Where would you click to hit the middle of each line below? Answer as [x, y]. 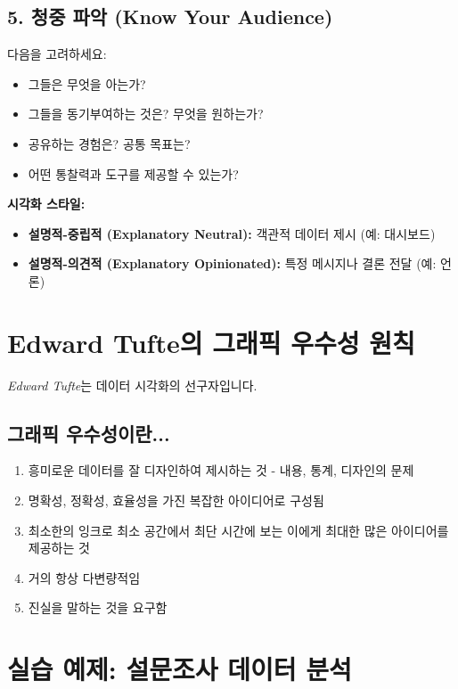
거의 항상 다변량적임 [84, 577]
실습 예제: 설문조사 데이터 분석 [180, 669]
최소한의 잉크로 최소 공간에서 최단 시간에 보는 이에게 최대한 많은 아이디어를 [238, 530]
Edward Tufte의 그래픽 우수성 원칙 [211, 342]
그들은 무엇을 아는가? [87, 83]
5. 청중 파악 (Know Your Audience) [170, 16]
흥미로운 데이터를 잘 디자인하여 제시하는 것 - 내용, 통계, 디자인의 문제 [221, 470]
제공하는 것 [59, 548]
